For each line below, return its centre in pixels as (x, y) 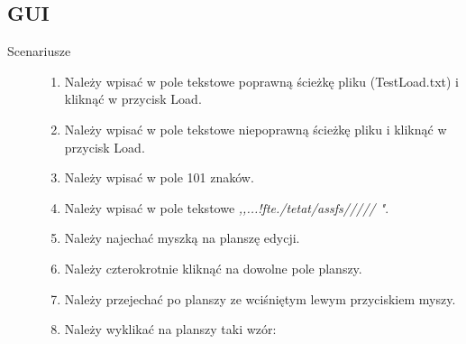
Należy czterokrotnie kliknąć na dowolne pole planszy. (213, 268)
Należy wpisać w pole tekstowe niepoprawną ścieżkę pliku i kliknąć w (256, 129)
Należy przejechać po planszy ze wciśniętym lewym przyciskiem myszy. (260, 298)
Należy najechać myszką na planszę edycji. (182, 238)
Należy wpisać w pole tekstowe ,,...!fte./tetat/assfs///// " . (227, 207)
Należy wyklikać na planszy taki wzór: (170, 329)
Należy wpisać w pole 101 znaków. (159, 177)
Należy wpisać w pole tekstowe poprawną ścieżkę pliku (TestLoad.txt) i (262, 81)
